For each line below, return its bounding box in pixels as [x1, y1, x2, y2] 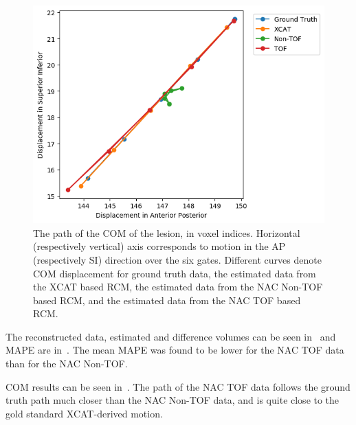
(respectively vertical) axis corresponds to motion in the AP [33, 239, 286, 253]
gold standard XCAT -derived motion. [5, 406, 163, 420]
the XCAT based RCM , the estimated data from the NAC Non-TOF [33, 279, 323, 294]
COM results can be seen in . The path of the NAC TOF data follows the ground [5, 379, 351, 393]
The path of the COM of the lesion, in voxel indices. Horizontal [33, 225, 300, 240]
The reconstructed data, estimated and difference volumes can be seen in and [5, 329, 336, 343]
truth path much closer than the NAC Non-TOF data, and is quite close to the [5, 393, 340, 407]
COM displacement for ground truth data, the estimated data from [33, 266, 316, 280]
